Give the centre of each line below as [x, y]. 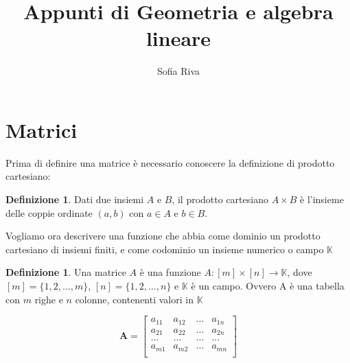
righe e [49, 299]
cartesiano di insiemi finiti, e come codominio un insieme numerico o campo [165, 249]
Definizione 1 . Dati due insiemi [75, 199]
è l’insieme [322, 199]
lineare [178, 38]
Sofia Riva [178, 71]
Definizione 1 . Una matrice [66, 272]
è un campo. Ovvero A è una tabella [268, 285]
